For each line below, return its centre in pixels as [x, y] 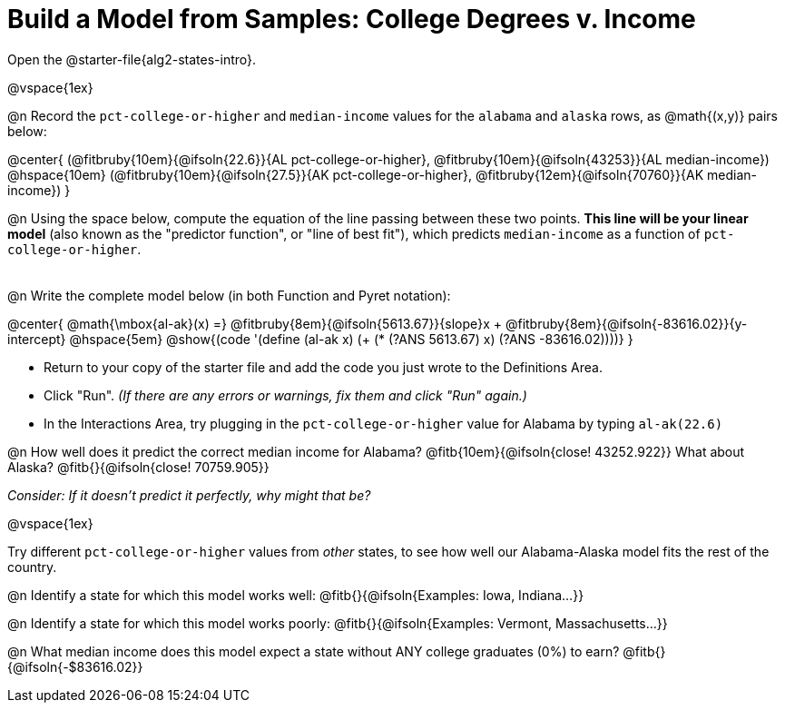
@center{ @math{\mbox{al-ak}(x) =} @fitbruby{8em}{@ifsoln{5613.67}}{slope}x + [255, 323]
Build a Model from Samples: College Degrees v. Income [352, 19]
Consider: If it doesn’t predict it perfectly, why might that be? [189, 495]
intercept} [37, 339]
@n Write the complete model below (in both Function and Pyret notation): [229, 295]
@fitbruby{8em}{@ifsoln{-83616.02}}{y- [626, 323]
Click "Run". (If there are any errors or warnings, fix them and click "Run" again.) [285, 395]
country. [32, 567]
